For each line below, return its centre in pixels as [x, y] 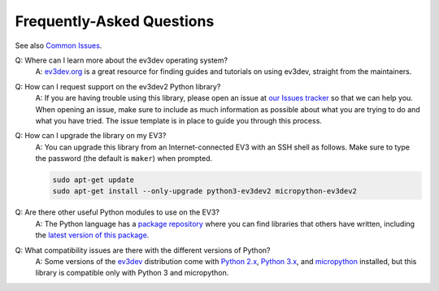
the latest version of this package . [92, 235]
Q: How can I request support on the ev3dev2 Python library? [118, 86]
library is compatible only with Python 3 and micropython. [132, 273]
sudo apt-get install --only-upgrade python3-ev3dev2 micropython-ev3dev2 [205, 191]
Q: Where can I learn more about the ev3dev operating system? [121, 60]
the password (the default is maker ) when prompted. [124, 159]
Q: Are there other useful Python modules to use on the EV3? [117, 212]
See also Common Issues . [59, 46]
